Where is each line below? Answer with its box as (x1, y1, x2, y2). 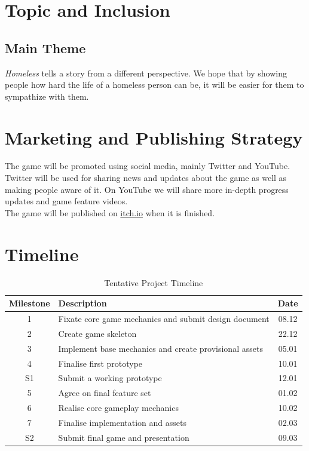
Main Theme (5, 38, 86, 57)
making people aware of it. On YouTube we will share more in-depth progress (5, 183, 289, 195)
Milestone (9, 297, 50, 309)
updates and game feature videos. (5, 195, 128, 207)
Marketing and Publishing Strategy (5, 125, 303, 149)
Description (58, 297, 107, 309)
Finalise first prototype (58, 357, 143, 369)
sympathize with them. (5, 90, 89, 102)
